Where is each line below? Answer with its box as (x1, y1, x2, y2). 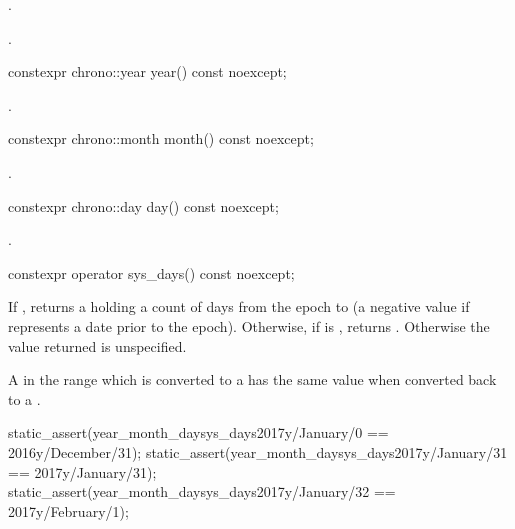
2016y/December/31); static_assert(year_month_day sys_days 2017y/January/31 (8, 441, 508, 462)
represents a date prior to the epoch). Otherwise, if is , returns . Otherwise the (8, 315, 490, 336)
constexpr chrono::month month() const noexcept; (8, 128, 314, 149)
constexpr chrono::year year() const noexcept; (8, 61, 287, 82)
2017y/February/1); (8, 500, 129, 521)
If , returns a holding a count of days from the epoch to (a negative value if (8, 296, 470, 317)
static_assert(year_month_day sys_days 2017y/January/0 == (8, 422, 389, 443)
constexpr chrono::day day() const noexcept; (8, 195, 279, 216)
